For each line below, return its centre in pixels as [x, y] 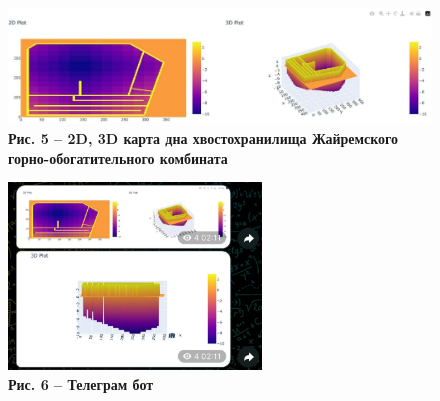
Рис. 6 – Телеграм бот [81, 383]
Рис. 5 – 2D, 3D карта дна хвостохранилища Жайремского [203, 137]
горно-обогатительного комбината [118, 157]
